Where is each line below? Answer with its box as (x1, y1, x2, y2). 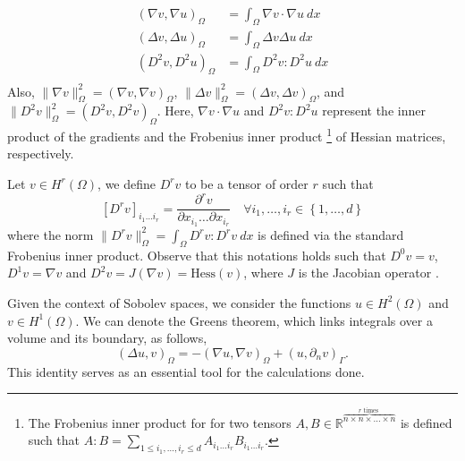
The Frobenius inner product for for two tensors (28, 413, 292, 431)
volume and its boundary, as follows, (7, 329, 207, 347)
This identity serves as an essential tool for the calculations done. (7, 362, 365, 380)
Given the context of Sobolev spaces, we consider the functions (7, 293, 351, 312)
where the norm (7, 225, 94, 243)
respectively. (7, 144, 74, 163)
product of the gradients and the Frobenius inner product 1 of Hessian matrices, (7, 124, 446, 145)
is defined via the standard (258, 225, 404, 243)
